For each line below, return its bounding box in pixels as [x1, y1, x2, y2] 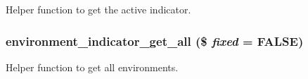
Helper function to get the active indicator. [6, 2, 191, 16]
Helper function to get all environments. [6, 59, 179, 74]
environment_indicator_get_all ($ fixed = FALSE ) [6, 32, 304, 49]
